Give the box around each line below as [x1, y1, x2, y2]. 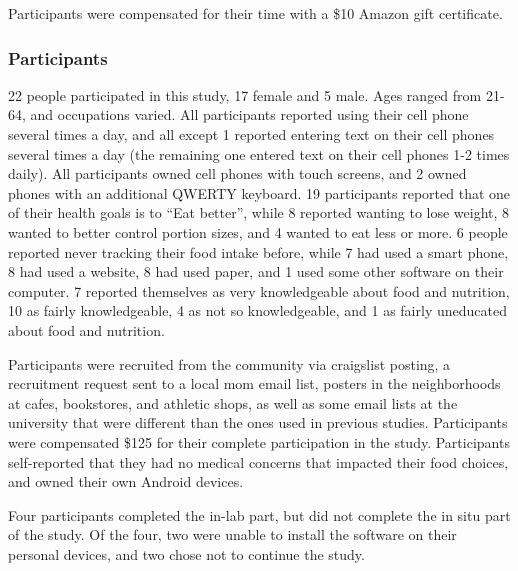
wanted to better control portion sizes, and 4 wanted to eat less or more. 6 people [8, 221, 508, 242]
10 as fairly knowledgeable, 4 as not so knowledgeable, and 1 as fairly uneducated [8, 300, 507, 321]
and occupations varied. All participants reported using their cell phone [30, 104, 469, 125]
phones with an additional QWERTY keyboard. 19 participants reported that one [8, 182, 511, 203]
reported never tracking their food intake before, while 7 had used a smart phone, [8, 241, 509, 262]
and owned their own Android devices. [8, 471, 244, 492]
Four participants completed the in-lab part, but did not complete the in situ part [8, 504, 511, 525]
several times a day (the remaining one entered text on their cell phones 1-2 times [8, 143, 510, 164]
